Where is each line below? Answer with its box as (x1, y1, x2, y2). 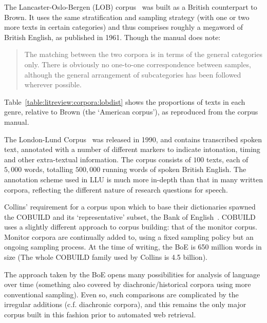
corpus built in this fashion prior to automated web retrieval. (4, 309, 196, 320)
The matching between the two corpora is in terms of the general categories (24, 49, 262, 60)
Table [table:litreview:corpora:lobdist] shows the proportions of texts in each (4, 96, 245, 107)
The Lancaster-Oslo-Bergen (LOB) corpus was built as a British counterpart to (4, 2, 257, 12)
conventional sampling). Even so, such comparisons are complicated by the (4, 289, 239, 299)
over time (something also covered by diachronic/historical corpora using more (4, 279, 251, 290)
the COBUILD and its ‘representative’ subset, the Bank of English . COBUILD (4, 211, 256, 222)
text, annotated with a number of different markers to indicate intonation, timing (4, 144, 260, 155)
